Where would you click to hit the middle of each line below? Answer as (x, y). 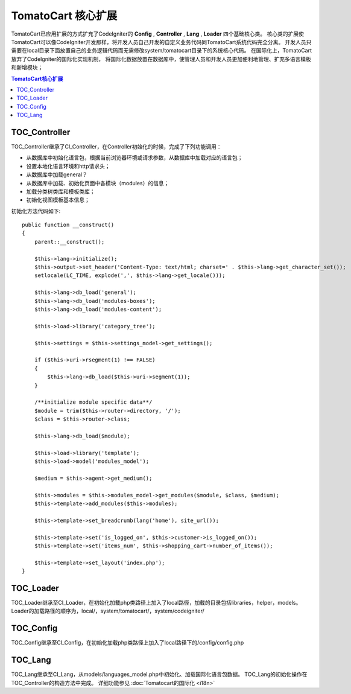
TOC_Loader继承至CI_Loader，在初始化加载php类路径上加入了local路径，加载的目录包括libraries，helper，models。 (156, 603)
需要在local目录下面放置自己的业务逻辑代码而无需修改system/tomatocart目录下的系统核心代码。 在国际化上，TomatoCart (161, 51)
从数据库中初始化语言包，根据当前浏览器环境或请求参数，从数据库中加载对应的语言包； (134, 158)
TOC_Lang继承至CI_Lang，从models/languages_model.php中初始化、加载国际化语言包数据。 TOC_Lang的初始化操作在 (159, 674)
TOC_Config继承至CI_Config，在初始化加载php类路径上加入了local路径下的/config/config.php (128, 643)
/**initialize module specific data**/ (93, 402)
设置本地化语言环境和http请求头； (68, 166)
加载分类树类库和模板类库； (61, 191)
